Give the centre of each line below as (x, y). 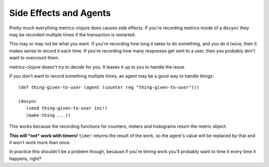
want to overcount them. (34, 58)
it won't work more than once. (40, 143)
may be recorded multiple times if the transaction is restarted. (72, 34)
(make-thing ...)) (48, 115)
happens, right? (25, 159)
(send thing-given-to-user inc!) (67, 108)
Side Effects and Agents (60, 13)
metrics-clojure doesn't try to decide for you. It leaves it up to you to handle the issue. (97, 67)
